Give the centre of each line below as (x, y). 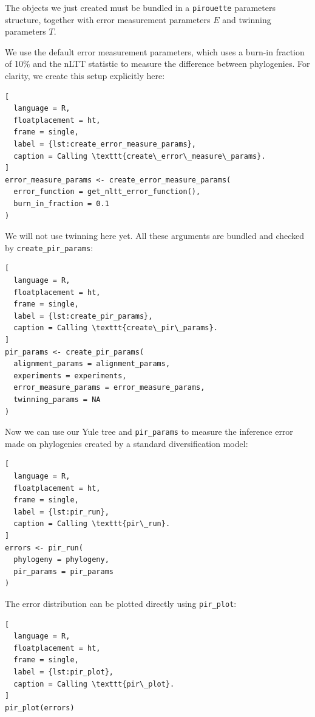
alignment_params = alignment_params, (92, 364)
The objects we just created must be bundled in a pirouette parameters (140, 7)
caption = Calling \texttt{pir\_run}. (92, 524)
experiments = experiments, (70, 376)
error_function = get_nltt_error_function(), (107, 192)
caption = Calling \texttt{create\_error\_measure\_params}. (140, 156)
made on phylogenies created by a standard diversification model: (127, 443)
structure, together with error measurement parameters (108, 19)
